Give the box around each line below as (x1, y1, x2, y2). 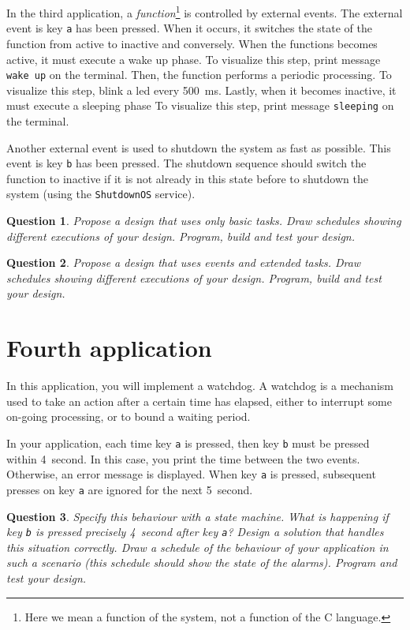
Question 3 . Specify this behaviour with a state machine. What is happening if (6, 508, 389, 524)
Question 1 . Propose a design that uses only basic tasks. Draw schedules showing (6, 212, 401, 229)
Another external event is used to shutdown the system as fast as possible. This (6, 139, 391, 156)
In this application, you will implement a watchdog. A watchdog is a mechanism (6, 377, 393, 394)
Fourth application (6, 332, 212, 364)
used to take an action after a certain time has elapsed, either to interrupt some (6, 392, 392, 409)
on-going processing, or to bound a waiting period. (6, 408, 251, 425)
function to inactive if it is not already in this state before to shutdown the (6, 170, 368, 186)
